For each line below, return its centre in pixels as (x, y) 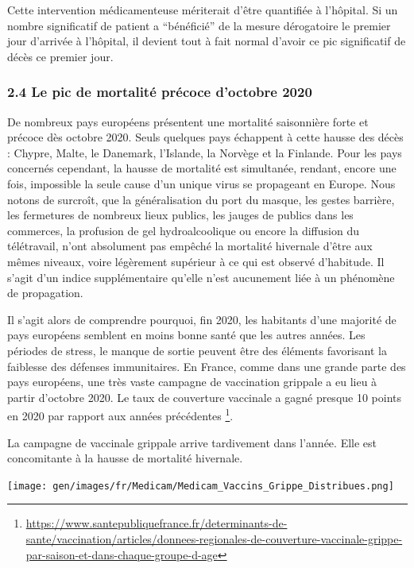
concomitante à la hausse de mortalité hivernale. (125, 458)
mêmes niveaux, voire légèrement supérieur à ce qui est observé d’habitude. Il (196, 261)
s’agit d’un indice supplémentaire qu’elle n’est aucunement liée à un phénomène (201, 277)
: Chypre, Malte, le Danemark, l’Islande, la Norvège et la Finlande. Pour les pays (205, 152)
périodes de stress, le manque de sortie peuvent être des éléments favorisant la (197, 350)
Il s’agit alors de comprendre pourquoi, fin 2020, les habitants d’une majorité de (202, 319)
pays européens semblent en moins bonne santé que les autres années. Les (186, 335)
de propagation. (45, 293)
